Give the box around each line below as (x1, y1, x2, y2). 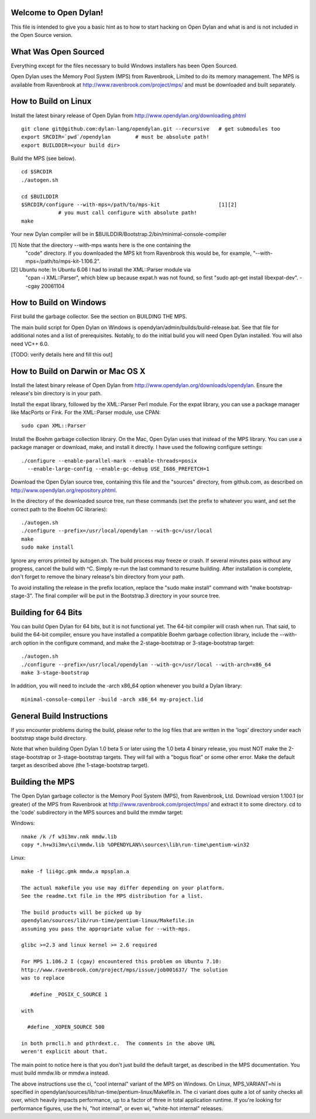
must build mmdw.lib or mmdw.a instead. (11, 1069, 109, 1077)
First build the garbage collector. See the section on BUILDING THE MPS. (11, 313, 187, 320)
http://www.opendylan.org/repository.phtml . (11, 487, 117, 494)
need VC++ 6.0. (11, 340, 49, 347)
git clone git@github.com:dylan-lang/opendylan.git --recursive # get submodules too (21, 125, 281, 132)
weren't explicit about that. (21, 1048, 108, 1055)
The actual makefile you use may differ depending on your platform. (21, 884, 225, 891)
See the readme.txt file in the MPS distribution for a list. (21, 893, 204, 899)
